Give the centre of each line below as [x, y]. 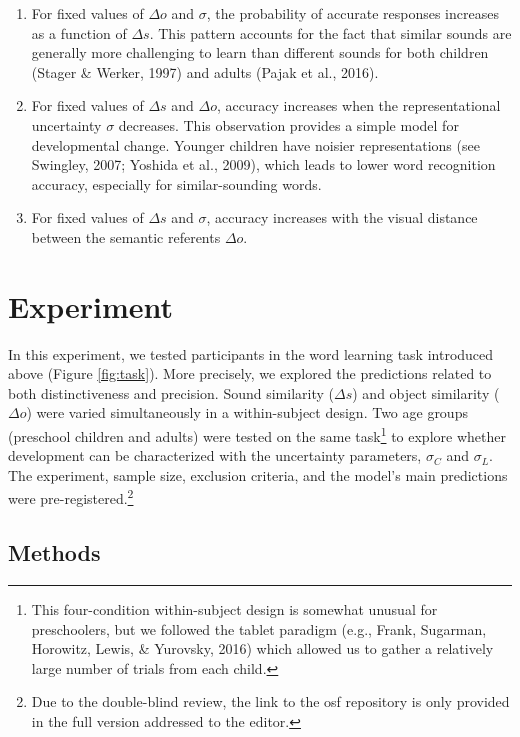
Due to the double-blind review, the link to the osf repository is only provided [270, 701]
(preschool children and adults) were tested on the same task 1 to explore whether [257, 434]
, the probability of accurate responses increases [352, 13]
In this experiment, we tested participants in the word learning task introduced [251, 353]
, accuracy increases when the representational [359, 105]
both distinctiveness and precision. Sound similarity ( [171, 392]
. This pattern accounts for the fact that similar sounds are [330, 32]
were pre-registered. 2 [71, 497]
